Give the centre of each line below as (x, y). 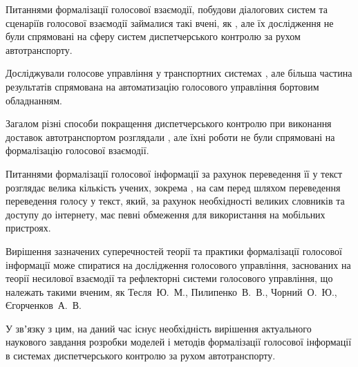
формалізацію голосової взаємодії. (77, 150)
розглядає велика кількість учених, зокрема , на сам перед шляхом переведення (173, 187)
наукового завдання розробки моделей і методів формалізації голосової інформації (179, 342)
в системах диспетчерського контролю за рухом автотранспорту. (141, 356)
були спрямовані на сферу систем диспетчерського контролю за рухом (153, 36)
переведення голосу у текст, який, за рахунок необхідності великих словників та (175, 201)
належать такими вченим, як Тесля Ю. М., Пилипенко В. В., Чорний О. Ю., (171, 291)
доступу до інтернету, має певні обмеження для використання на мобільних (166, 214)
